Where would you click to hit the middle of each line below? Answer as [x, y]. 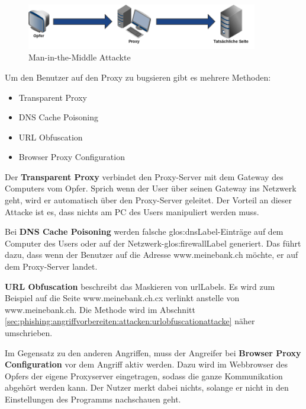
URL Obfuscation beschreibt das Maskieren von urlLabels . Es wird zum [140, 286]
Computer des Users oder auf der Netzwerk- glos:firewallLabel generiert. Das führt [153, 243]
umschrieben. [29, 333]
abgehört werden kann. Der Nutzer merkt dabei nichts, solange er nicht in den [147, 387]
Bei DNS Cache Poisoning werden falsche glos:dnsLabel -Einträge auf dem [144, 231]
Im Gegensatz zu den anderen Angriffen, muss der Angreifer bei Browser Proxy [153, 352]
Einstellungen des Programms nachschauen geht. [93, 399]
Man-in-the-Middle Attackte [80, 57]
